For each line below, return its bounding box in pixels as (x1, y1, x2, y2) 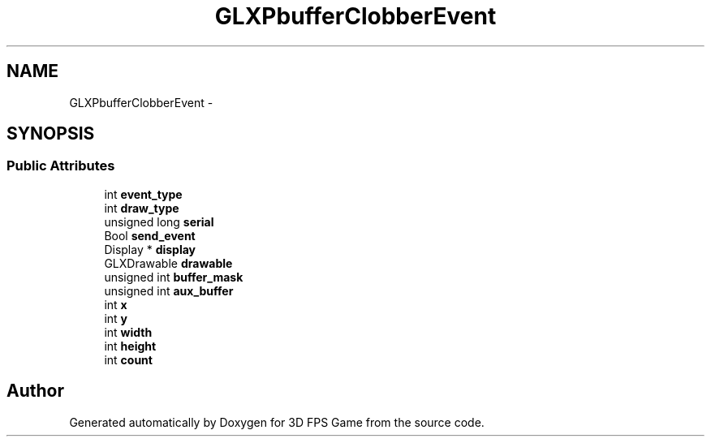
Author (6, 381, 64, 402)
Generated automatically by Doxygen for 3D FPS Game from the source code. (69, 415, 485, 429)
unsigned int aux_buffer (104, 283, 234, 298)
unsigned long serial (104, 214, 214, 229)
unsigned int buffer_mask (104, 269, 243, 284)
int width (104, 325, 153, 339)
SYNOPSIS (6, 123, 95, 144)
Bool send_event (104, 228, 196, 243)
